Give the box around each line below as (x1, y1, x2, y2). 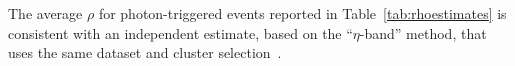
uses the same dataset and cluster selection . (8, 42, 282, 63)
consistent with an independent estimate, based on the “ (8, 22, 353, 43)
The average (8, 3, 83, 23)
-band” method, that (359, 22, 487, 43)
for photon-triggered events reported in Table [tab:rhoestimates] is (98, 3, 507, 23)
